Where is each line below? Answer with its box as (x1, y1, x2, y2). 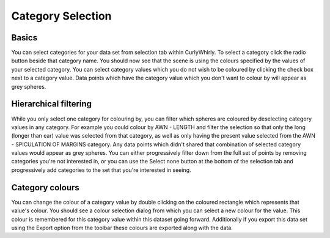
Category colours (11, 182, 79, 193)
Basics (11, 32, 38, 43)
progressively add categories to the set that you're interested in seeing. (11, 166, 192, 174)
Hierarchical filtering (11, 99, 92, 110)
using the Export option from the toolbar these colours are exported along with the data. (11, 224, 233, 231)
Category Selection (11, 9, 112, 23)
